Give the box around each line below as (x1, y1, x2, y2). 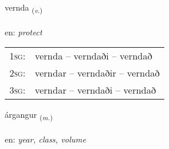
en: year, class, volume (5, 133, 86, 145)
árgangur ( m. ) (5, 108, 53, 122)
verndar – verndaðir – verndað (35, 66, 160, 80)
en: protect (5, 25, 42, 38)
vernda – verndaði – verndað (35, 49, 153, 63)
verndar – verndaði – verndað (35, 83, 156, 97)
